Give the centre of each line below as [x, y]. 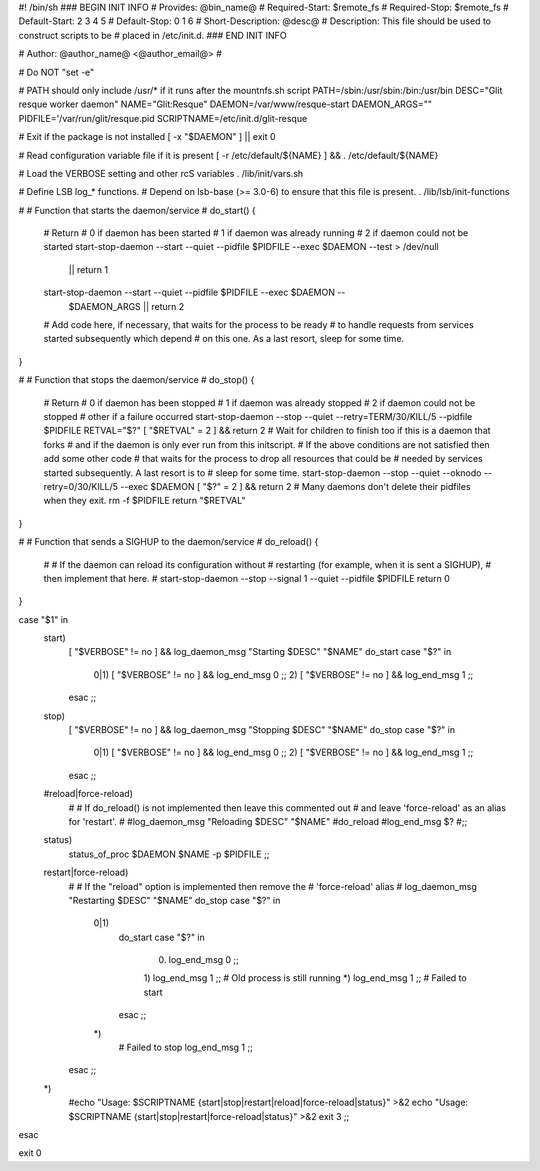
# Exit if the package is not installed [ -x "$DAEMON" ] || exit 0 [147, 137]
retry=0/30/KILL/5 [81, 486]
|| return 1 [88, 269]
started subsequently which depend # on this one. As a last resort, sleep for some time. [224, 339]
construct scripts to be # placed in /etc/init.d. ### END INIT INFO [152, 35]
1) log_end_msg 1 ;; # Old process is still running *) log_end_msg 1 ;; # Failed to [305, 978]
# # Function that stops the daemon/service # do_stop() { [136, 380]
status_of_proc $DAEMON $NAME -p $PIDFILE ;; [169, 854]
